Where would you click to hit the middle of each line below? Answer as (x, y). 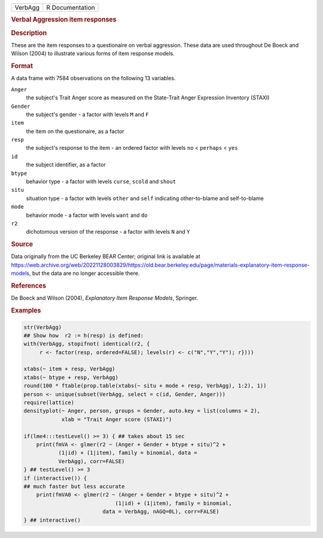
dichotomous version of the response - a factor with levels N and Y (108, 232)
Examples (26, 310)
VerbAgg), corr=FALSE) (92, 461)
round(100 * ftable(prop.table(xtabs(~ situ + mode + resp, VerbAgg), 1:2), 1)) (145, 386)
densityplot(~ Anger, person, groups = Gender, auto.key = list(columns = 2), (142, 411)
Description (29, 33)
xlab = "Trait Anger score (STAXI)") (117, 419)
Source (22, 244)
